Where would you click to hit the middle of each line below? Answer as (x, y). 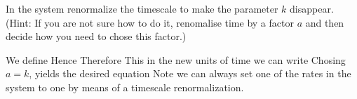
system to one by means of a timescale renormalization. (125, 87)
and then (325, 22)
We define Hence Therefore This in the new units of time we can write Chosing (176, 59)
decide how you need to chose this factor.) (96, 36)
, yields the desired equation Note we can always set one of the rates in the (190, 73)
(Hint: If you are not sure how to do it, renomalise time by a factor (150, 22)
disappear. (312, 8)
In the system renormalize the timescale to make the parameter (142, 8)
